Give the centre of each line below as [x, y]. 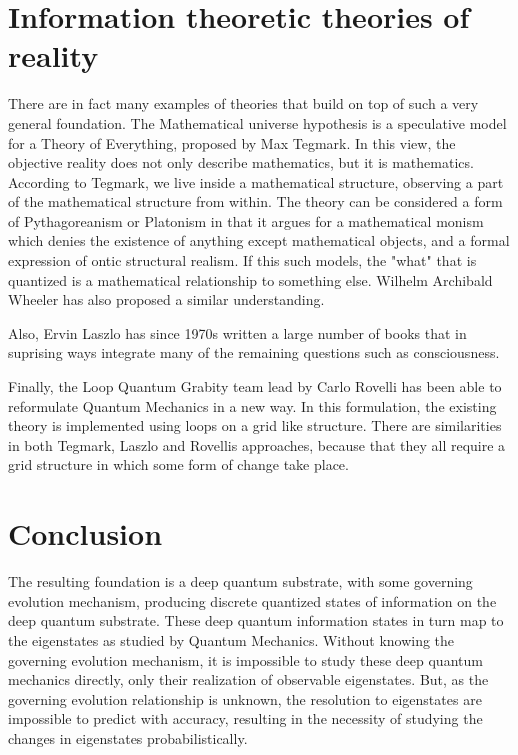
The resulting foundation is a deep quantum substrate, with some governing [240, 581]
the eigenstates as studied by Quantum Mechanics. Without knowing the [231, 639]
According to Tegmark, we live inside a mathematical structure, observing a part [256, 181]
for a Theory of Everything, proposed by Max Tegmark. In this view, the [232, 142]
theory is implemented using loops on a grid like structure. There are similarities [255, 425]
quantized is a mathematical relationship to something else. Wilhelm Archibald [250, 279]
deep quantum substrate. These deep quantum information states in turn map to [256, 620]
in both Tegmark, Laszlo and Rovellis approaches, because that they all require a [257, 444]
